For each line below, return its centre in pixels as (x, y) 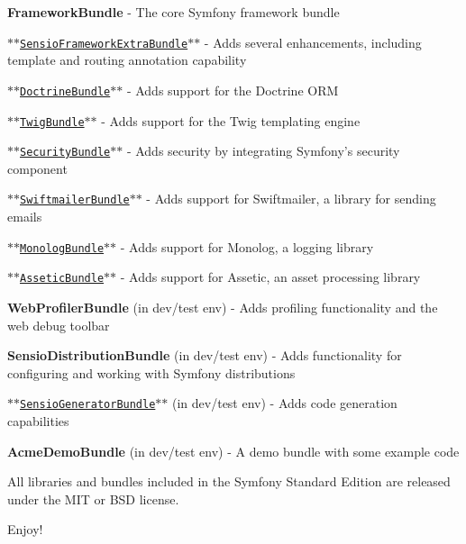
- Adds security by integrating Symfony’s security (263, 151)
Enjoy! (25, 529)
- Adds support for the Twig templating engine (231, 120)
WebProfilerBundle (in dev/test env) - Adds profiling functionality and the (223, 307)
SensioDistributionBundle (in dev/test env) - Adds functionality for (205, 355)
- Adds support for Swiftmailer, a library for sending (291, 199)
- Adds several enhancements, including (313, 42)
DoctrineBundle (65, 91)
